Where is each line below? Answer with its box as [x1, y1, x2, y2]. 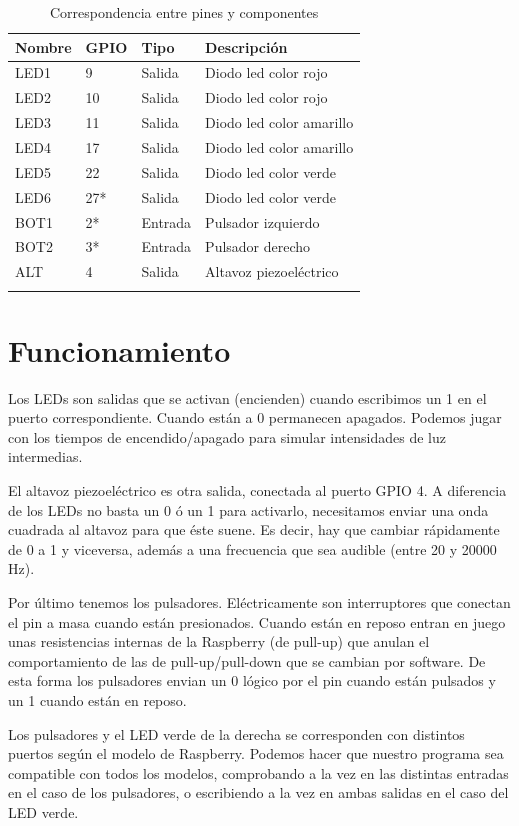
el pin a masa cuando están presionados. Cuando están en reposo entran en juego [8, 611, 506, 632]
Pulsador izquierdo [205, 211, 320, 232]
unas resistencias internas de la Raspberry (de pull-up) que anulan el [8, 631, 430, 652]
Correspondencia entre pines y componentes [49, 2, 319, 22]
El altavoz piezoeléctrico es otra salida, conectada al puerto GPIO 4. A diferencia [8, 480, 507, 501]
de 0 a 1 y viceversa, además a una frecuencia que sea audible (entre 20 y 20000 [8, 538, 497, 559]
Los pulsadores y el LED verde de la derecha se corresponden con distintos [8, 723, 465, 744]
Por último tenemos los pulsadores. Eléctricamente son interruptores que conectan [8, 592, 511, 612]
